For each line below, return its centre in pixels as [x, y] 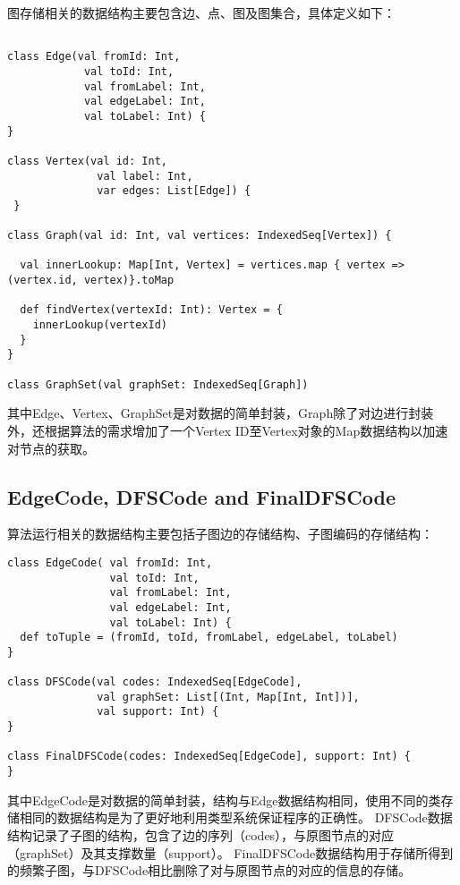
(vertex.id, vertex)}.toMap [91, 281]
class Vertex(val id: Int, [87, 161]
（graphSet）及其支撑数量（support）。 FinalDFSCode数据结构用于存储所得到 [230, 852]
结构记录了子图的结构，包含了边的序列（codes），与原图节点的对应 [201, 834]
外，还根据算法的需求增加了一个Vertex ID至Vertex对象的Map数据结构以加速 [228, 430]
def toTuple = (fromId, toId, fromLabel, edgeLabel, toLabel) [209, 638]
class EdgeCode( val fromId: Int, [110, 562]
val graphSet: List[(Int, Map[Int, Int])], [228, 697]
